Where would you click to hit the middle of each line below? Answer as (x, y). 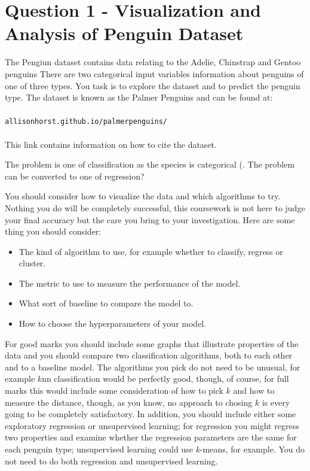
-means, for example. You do (252, 449)
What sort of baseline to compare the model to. (106, 303)
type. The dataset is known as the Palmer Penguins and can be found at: (139, 97)
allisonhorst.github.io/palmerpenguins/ (86, 122)
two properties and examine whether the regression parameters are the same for (151, 437)
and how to (254, 391)
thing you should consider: (53, 231)
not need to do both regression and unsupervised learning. (111, 461)
